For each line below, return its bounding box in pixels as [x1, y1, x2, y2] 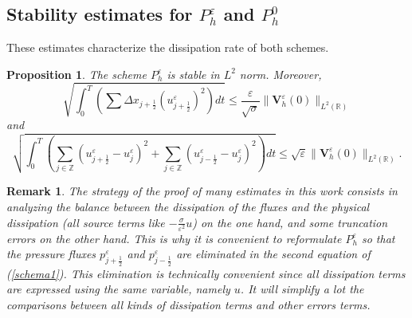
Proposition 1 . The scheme [6, 65, 147, 82]
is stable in [167, 65, 220, 82]
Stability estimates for [6, 2, 193, 26]
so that [361, 230, 395, 246]
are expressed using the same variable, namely [6, 281, 230, 297]
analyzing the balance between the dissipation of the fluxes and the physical [6, 198, 370, 214]
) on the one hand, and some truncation [192, 214, 388, 230]
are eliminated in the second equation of [176, 245, 371, 262]
